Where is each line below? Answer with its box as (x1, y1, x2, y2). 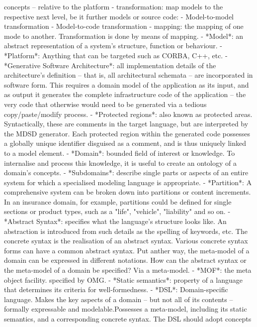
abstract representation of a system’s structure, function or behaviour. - (4, 40, 223, 51)
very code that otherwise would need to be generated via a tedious (4, 99, 207, 109)
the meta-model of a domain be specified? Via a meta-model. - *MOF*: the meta (4, 265, 252, 275)
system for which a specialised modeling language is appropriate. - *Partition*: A (4, 177, 252, 187)
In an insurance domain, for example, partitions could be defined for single (4, 196, 232, 207)
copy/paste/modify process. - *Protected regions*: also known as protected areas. (4, 109, 253, 119)
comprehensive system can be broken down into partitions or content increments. (4, 187, 251, 197)
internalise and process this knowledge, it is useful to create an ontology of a (4, 157, 237, 168)
